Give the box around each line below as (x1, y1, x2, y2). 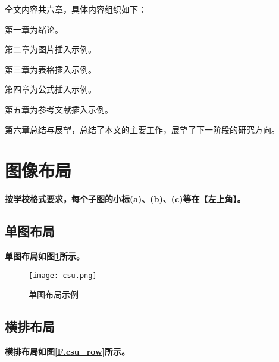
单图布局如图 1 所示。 (5, 250, 85, 262)
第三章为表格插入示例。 (5, 63, 96, 75)
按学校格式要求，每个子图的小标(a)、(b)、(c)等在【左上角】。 (5, 193, 246, 205)
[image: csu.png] (29, 271, 97, 280)
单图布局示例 (29, 288, 79, 301)
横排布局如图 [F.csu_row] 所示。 (5, 345, 130, 358)
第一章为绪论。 (5, 23, 63, 35)
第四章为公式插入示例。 (5, 83, 96, 95)
